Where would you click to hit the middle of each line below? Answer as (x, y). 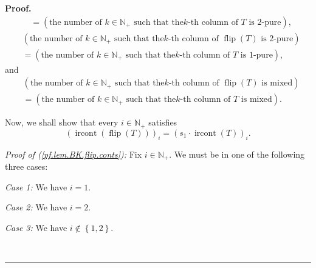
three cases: (26, 166)
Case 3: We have (36, 227)
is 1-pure (256, 55)
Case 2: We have (36, 207)
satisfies (163, 122)
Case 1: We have (36, 186)
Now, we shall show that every (62, 122)
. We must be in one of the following (237, 154)
